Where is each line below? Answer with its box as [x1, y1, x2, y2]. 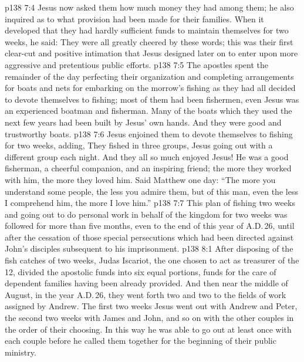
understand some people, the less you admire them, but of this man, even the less [5, 185, 298, 197]
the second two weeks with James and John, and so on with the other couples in [5, 312, 294, 324]
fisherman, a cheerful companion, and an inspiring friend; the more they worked [5, 162, 292, 174]
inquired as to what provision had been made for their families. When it [5, 12, 264, 25]
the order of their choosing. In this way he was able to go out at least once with [5, 323, 292, 335]
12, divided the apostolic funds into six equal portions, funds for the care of [5, 265, 276, 278]
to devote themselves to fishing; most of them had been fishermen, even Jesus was [5, 93, 299, 105]
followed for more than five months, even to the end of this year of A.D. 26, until [5, 219, 295, 232]
